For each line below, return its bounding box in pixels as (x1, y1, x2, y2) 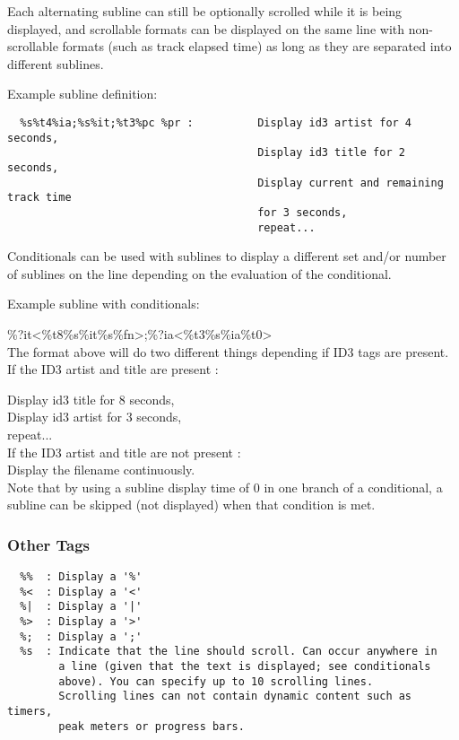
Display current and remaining (257, 176, 444, 189)
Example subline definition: (7, 84, 158, 103)
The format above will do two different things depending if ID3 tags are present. (7, 342, 449, 361)
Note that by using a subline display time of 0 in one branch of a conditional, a (7, 477, 443, 496)
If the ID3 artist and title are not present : (7, 442, 241, 461)
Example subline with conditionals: (7, 294, 200, 313)
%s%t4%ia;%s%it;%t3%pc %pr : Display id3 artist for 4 (20, 116, 412, 129)
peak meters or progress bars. (58, 719, 245, 733)
